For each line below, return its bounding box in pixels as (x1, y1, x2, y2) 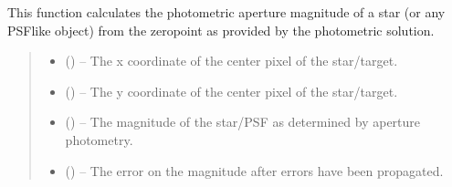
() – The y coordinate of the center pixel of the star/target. (65, 81, 398, 100)
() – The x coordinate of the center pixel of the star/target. (65, 51, 398, 70)
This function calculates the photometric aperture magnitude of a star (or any (7, 3, 446, 21)
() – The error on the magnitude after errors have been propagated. (65, 161, 444, 180)
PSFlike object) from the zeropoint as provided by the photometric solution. (7, 20, 435, 39)
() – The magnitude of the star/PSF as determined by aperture (65, 112, 421, 131)
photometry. (65, 130, 133, 149)
